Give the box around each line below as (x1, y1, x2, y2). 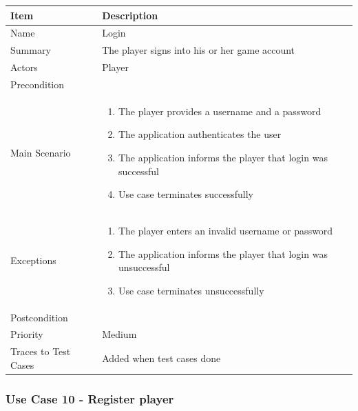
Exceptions (10, 253, 56, 268)
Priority (10, 327, 43, 341)
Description (102, 8, 158, 22)
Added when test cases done (102, 351, 221, 365)
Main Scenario (10, 145, 71, 159)
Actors (10, 60, 38, 74)
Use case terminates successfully (118, 187, 253, 201)
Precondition (10, 77, 65, 91)
